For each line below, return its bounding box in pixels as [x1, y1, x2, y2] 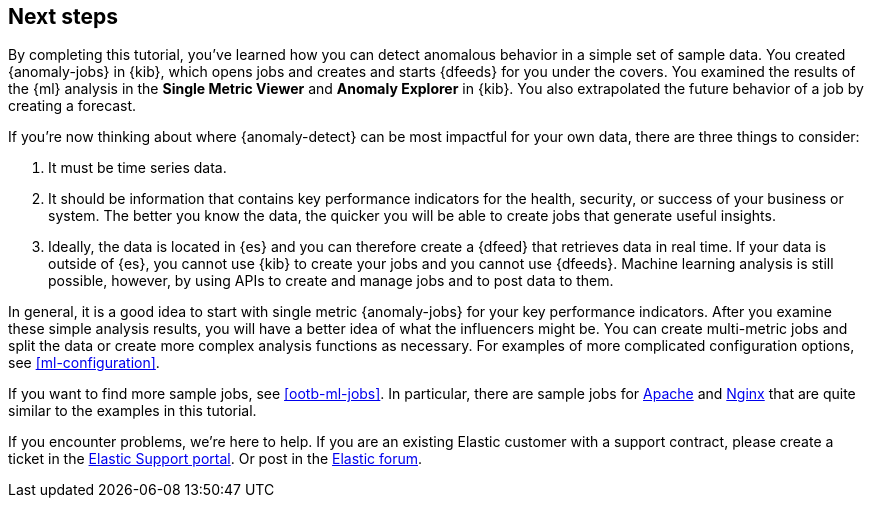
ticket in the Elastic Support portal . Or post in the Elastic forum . [8, 450, 423, 468]
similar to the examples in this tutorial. [8, 402, 257, 420]
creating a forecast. [8, 97, 137, 115]
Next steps [8, 4, 118, 29]
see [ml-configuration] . [8, 354, 160, 372]
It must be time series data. [48, 159, 227, 177]
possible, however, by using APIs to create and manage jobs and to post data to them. [48, 272, 614, 290]
